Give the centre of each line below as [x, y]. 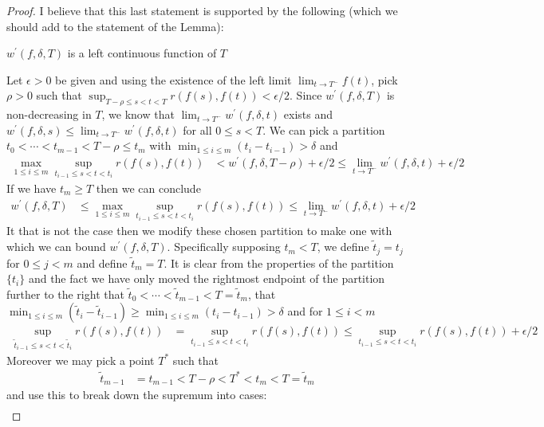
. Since [306, 95]
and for [305, 311]
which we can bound [56, 247]
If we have [32, 188]
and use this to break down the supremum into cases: [137, 395]
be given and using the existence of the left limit [173, 79]
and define [102, 262]
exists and [308, 114]
